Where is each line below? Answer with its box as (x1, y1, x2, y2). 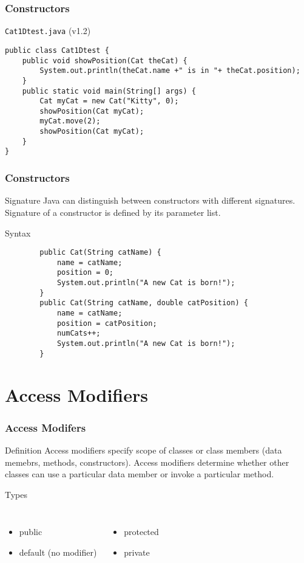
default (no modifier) (19, 545, 97, 558)
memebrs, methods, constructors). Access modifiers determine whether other (5, 455, 289, 468)
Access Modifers (5, 420, 86, 435)
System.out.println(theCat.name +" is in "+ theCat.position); (39, 66, 300, 75)
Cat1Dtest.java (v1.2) (5, 24, 91, 37)
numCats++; (56, 329, 101, 338)
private (124, 545, 150, 558)
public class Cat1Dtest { (5, 46, 109, 55)
